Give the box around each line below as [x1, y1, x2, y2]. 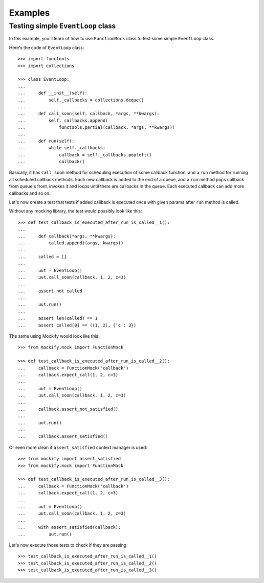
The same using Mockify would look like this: [9, 333, 100, 339]
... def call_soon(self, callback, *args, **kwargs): [18, 111, 160, 117]
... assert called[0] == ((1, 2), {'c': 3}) [18, 322, 136, 328]
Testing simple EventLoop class [9, 22, 116, 30]
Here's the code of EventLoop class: [9, 45, 84, 50]
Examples [9, 7, 50, 18]
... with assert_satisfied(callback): [18, 524, 121, 530]
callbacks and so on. [9, 190, 51, 196]
